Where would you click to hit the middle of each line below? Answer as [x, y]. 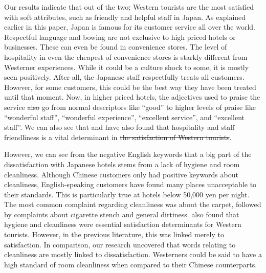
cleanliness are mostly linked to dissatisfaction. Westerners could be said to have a [133, 254]
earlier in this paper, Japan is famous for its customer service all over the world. [130, 27]
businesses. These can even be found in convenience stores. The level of [116, 47]
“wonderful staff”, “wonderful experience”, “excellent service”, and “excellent [125, 117]
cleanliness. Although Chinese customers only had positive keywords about [121, 174]
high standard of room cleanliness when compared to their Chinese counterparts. [131, 264]
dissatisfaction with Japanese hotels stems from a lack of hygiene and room [122, 164]
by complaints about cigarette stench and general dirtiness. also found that [122, 214]
